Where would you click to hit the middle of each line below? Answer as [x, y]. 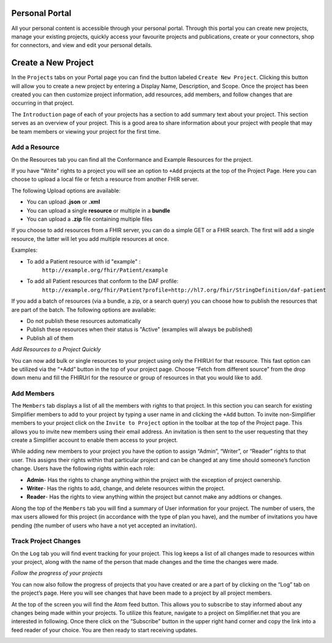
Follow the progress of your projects [57, 573]
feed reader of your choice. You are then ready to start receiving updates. [104, 630]
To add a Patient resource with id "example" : [84, 261]
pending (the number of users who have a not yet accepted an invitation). [104, 525]
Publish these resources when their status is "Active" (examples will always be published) [140, 329]
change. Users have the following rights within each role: [83, 468]
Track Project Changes [46, 541]
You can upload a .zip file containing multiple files [90, 219]
